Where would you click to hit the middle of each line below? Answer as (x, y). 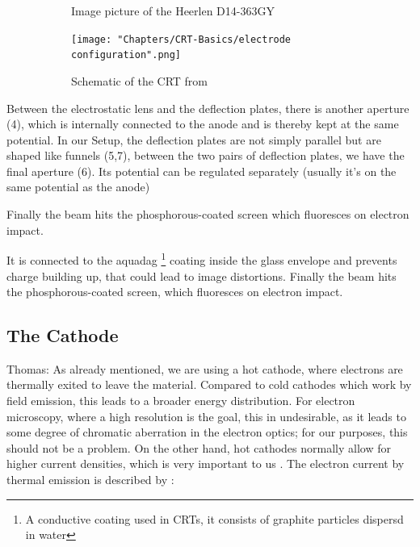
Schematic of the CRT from (139, 80)
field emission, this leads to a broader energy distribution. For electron (181, 401)
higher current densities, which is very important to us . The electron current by (206, 463)
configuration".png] (126, 55)
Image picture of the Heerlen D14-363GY (173, 10)
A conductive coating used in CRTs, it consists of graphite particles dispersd (214, 518)
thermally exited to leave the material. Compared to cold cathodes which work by (209, 384)
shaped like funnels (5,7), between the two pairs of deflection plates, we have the (206, 155)
